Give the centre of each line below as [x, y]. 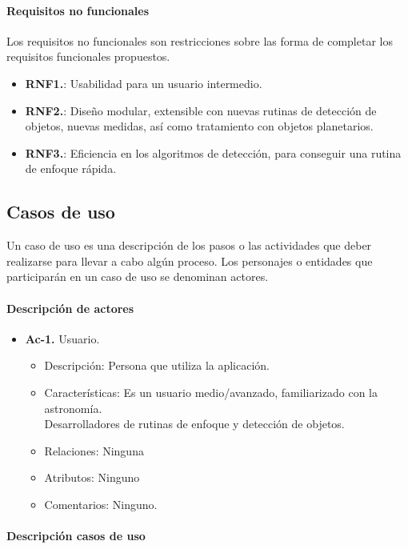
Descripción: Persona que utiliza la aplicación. [157, 365]
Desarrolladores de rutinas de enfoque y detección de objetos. [194, 424]
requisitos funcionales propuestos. [88, 56]
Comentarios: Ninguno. [101, 504]
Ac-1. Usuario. [62, 338]
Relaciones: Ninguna [94, 450]
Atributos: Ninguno [92, 477]
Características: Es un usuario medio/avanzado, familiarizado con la [211, 392]
